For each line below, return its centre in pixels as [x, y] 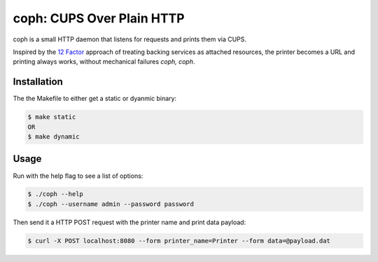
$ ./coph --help [56, 194]
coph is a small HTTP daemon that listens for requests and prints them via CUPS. [130, 39]
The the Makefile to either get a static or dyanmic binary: [95, 99]
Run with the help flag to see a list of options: [78, 176]
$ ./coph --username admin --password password [111, 204]
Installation [38, 82]
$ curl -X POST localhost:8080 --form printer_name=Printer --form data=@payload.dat [179, 241]
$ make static [52, 117]
